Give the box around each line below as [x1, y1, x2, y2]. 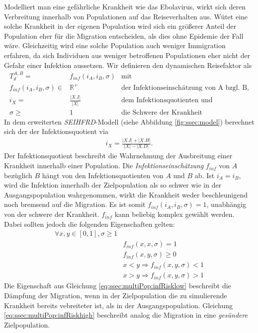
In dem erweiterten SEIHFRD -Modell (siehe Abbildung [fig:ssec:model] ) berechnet [4, 116, 255, 127]
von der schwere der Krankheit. [4, 209, 99, 219]
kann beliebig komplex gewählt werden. [114, 209, 235, 219]
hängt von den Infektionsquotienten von [42, 170, 164, 180]
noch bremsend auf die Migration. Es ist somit [4, 199, 146, 209]
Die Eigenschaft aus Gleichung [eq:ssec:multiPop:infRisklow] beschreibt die [4, 280, 231, 291]
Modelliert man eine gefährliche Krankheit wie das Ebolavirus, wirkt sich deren [4, 1, 246, 11]
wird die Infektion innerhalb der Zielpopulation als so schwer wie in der [4, 180, 222, 190]
